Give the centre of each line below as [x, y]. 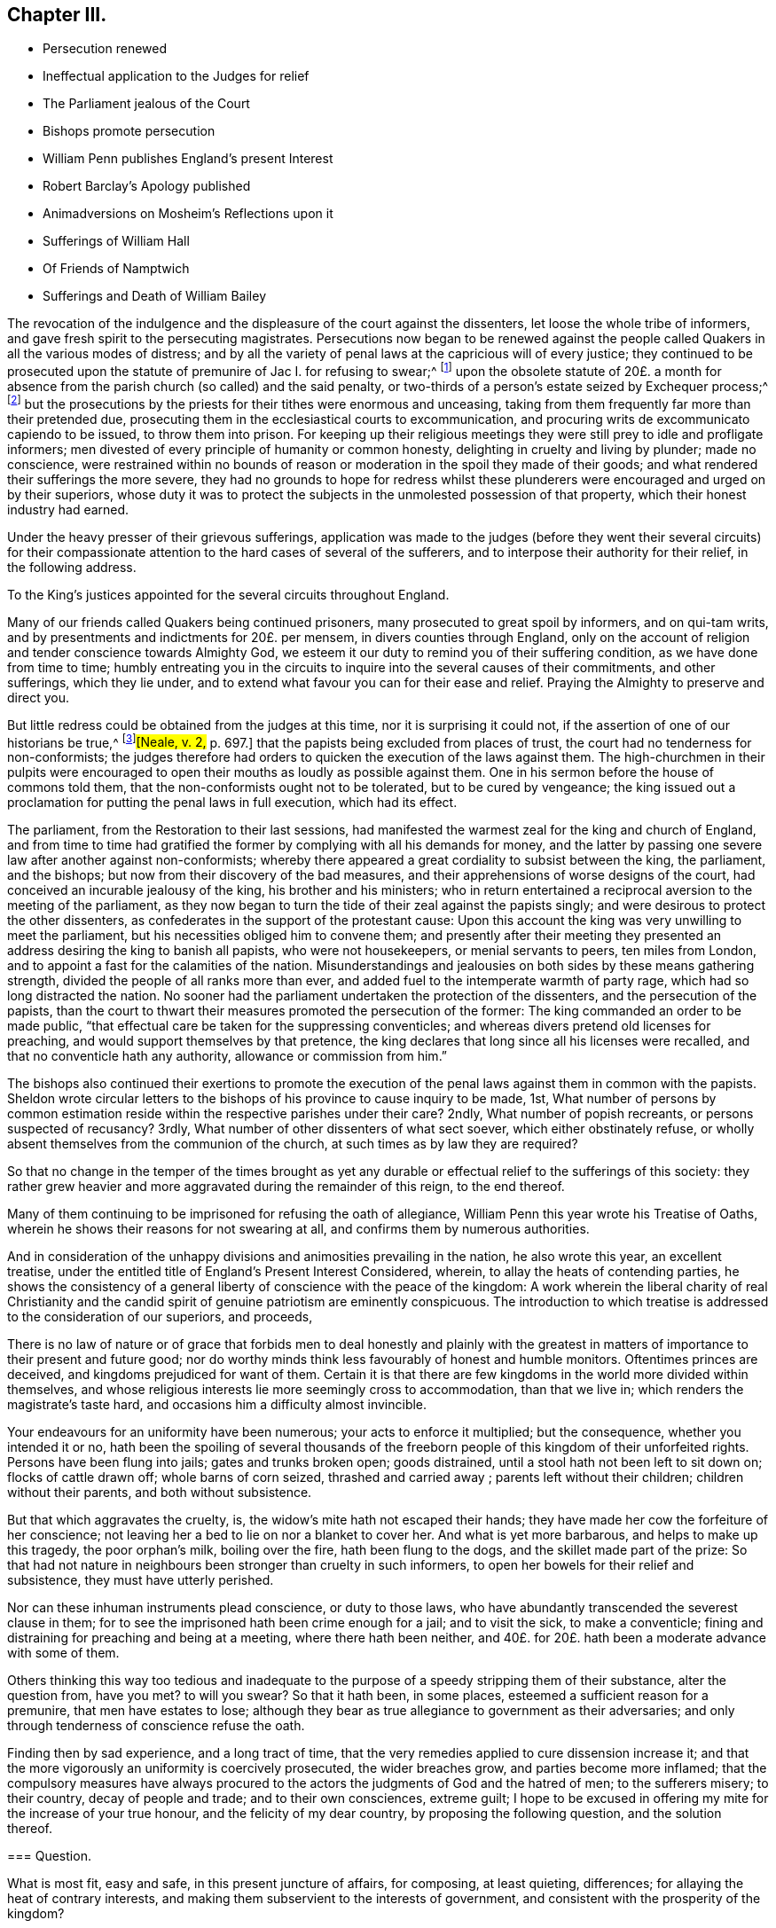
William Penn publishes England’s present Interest [188, 159]
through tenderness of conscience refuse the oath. [156, 1726]
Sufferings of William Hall [116, 241]
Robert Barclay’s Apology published [147, 186]
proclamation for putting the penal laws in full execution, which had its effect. [232, 803]
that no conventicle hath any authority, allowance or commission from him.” [227, 1056]
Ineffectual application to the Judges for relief [176, 76]
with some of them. [63, 1653]
